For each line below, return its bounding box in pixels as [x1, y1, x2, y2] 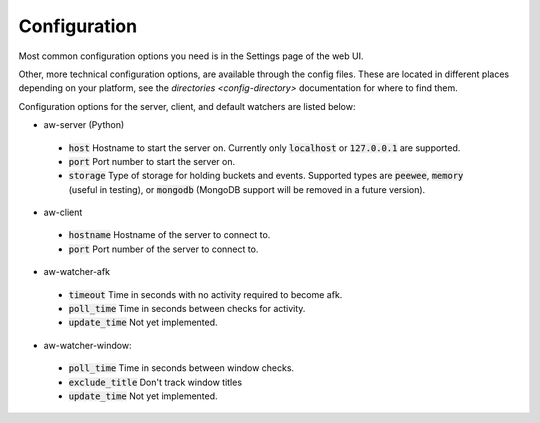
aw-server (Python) [43, 119, 125, 131]
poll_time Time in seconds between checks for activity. [68, 303, 306, 315]
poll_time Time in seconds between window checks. [68, 362, 295, 374]
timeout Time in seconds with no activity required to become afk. [68, 288, 343, 300]
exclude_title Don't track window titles [68, 376, 243, 388]
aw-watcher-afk [43, 266, 110, 278]
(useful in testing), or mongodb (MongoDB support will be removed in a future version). [68, 183, 426, 195]
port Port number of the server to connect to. [68, 243, 259, 255]
